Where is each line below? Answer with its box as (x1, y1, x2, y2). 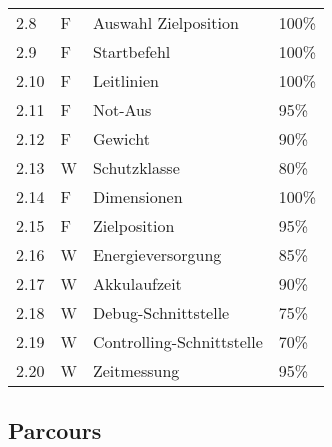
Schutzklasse (92, 156, 180, 179)
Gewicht (92, 127, 150, 150)
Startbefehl (92, 40, 171, 63)
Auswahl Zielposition (92, 11, 239, 34)
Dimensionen (92, 185, 183, 208)
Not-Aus (92, 98, 152, 121)
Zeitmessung (92, 359, 180, 382)
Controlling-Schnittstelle (92, 330, 263, 353)
